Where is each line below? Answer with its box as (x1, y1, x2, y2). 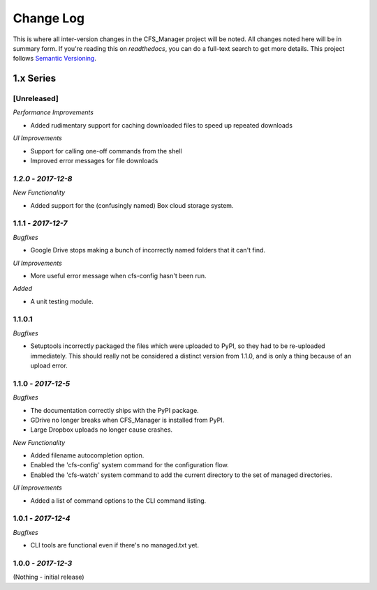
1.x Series (13, 73, 57, 84)
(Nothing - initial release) (13, 573, 84, 582)
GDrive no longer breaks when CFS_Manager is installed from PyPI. (30, 416, 225, 424)
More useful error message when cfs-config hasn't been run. (30, 271, 207, 280)
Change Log (13, 10, 85, 26)
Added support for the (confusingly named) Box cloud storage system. (30, 201, 234, 209)
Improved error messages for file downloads (30, 157, 158, 165)
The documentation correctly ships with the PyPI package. (30, 406, 199, 414)
